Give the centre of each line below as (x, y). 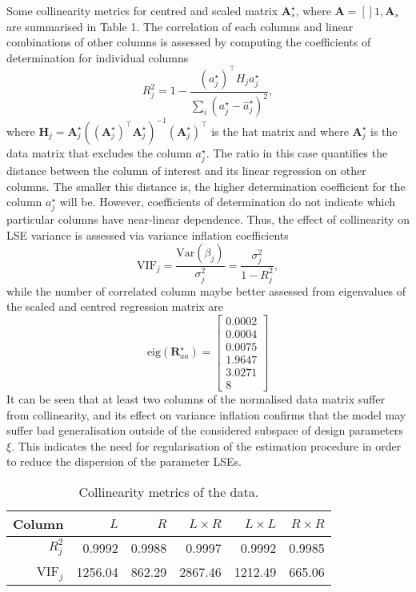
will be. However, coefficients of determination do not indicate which (228, 202)
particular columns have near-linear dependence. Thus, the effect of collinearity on (208, 219)
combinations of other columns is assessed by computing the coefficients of (189, 42)
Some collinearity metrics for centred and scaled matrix (142, 10)
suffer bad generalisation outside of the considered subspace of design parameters (205, 430)
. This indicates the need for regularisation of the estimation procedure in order (206, 445)
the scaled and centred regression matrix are (115, 306)
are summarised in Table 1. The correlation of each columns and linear (180, 26)
